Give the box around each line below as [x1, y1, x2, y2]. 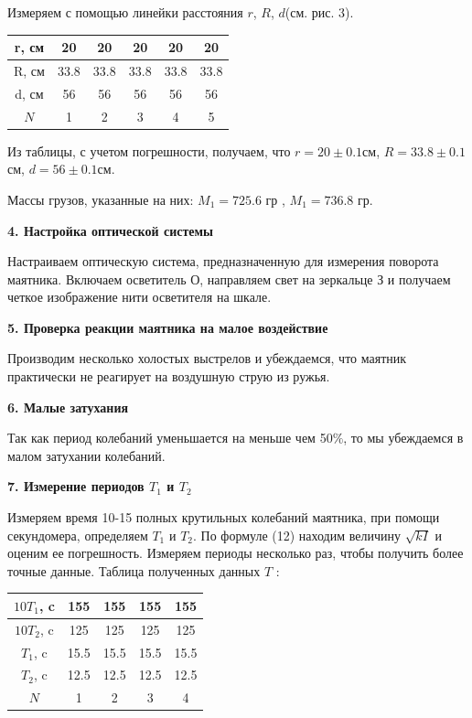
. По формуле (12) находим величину [193, 525, 401, 544]
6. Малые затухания [7, 397, 129, 416]
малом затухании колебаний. [7, 445, 166, 465]
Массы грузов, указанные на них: [7, 189, 194, 209]
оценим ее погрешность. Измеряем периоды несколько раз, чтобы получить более [7, 543, 464, 563]
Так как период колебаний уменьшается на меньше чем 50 [7, 428, 333, 447]
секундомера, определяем [7, 525, 148, 544]
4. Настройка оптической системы [7, 220, 213, 240]
